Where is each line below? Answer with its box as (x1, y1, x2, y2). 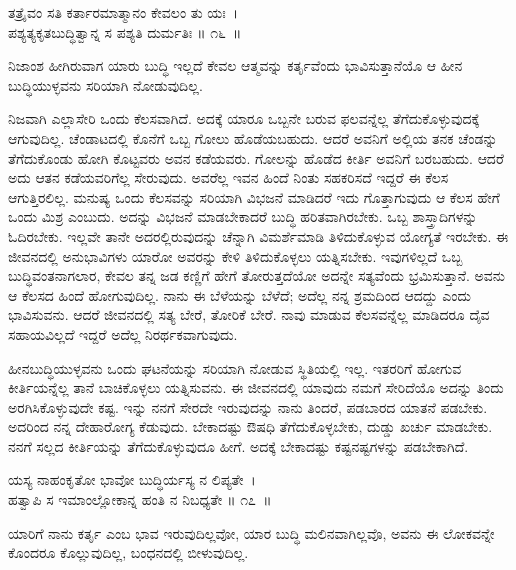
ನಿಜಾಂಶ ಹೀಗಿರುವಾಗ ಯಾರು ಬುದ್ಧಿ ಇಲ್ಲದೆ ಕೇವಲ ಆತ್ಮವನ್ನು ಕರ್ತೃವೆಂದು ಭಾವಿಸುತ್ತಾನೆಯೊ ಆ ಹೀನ (8, 55, 463, 76)
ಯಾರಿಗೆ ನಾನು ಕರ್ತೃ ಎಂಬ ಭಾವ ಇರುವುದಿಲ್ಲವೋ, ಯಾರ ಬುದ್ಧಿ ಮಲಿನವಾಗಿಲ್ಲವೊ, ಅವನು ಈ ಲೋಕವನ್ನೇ (8, 522, 495, 543)
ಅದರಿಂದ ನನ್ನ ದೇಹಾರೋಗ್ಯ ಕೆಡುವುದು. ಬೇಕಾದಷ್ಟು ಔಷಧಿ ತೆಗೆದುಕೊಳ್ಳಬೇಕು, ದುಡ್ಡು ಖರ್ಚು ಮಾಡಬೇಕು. (8, 416, 493, 437)
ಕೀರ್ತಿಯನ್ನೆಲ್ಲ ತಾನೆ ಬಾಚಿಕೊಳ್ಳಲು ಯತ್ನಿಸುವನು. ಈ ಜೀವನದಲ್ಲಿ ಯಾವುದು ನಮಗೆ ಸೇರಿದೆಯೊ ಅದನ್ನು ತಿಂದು (8, 377, 504, 398)
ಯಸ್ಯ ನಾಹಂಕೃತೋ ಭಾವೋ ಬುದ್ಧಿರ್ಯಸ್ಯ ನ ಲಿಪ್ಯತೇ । (8, 469, 256, 490)
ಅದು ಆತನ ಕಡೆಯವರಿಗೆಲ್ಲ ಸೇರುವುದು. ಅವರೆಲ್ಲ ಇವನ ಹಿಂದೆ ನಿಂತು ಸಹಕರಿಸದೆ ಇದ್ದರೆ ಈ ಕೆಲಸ (8, 167, 449, 188)
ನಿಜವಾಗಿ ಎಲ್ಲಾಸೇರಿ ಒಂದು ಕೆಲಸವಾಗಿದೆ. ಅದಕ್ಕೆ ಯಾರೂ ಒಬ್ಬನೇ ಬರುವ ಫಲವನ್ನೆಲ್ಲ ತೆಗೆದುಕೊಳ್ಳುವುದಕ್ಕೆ (8, 108, 480, 129)
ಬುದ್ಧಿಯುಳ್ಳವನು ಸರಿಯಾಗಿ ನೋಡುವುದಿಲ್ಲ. (8, 74, 203, 95)
